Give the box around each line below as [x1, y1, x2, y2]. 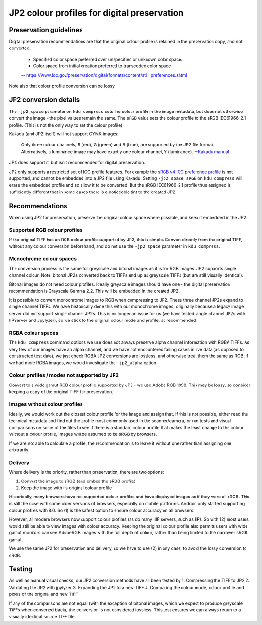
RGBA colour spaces [9, 329, 59, 336]
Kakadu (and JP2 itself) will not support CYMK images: [9, 131, 119, 137]
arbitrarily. [9, 447, 30, 453]
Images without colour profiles [9, 401, 83, 407]
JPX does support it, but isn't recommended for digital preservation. [9, 160, 146, 166]
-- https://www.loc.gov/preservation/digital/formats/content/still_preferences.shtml [21, 72, 187, 78]
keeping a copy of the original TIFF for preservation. [9, 388, 114, 395]
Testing [9, 565, 33, 573]
